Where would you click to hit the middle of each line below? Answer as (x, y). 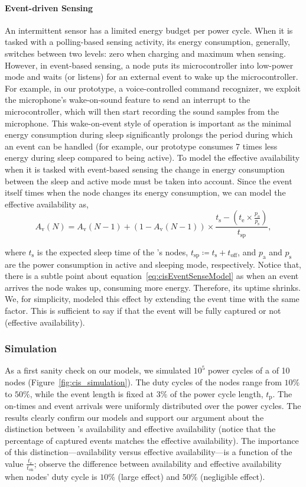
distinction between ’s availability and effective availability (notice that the (140, 429)
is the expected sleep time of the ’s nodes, (113, 251)
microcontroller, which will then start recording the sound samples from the (142, 111)
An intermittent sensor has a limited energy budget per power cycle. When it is (149, 30)
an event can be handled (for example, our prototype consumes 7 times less (141, 146)
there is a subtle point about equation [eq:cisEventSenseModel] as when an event (152, 276)
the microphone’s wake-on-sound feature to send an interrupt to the (128, 100)
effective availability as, (47, 204)
